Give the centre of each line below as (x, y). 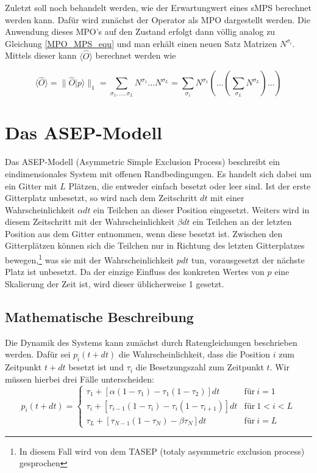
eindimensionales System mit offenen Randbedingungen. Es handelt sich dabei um (158, 173)
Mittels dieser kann (41, 55)
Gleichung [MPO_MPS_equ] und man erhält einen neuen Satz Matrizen (141, 43)
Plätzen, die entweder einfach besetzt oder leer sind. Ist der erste (190, 185)
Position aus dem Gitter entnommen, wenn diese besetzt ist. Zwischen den (144, 233)
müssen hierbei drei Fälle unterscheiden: (80, 379)
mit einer (227, 198)
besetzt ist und (96, 367)
